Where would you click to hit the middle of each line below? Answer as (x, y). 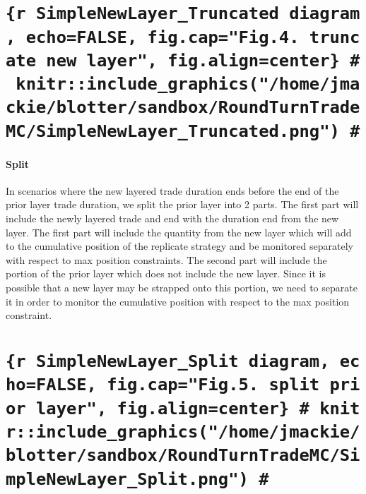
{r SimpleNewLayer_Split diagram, (168, 361)
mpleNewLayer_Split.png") (127, 479)
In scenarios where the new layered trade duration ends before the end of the (172, 190)
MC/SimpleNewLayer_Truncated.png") (173, 131)
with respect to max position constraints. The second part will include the (166, 259)
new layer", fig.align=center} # (203, 60)
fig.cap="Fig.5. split (213, 385)
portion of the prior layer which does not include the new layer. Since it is (166, 273)
